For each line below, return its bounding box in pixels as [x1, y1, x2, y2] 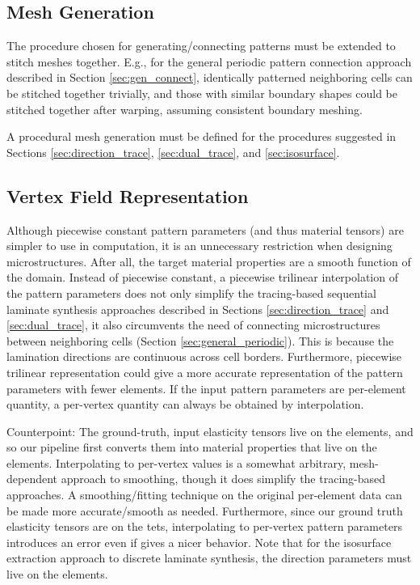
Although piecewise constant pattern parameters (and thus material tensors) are [6, 221, 404, 238]
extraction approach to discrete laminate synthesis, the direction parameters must [6, 549, 412, 566]
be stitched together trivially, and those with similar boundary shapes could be [6, 84, 397, 101]
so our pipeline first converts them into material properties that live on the [6, 439, 377, 456]
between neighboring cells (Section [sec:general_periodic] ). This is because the [6, 332, 394, 349]
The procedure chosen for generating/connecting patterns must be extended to [6, 37, 396, 54]
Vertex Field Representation [6, 183, 249, 208]
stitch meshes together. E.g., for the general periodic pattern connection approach [6, 53, 412, 70]
